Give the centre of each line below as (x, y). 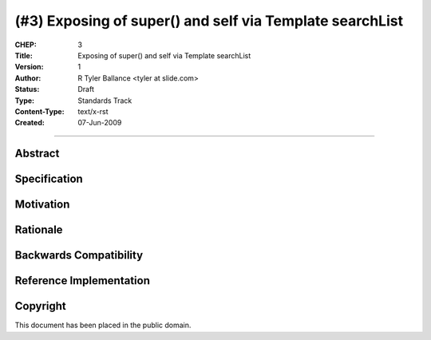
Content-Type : (40, 111)
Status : (27, 89)
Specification (49, 179)
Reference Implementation (83, 281)
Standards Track (105, 101)
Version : (29, 67)
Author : (28, 78)
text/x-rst (93, 111)
